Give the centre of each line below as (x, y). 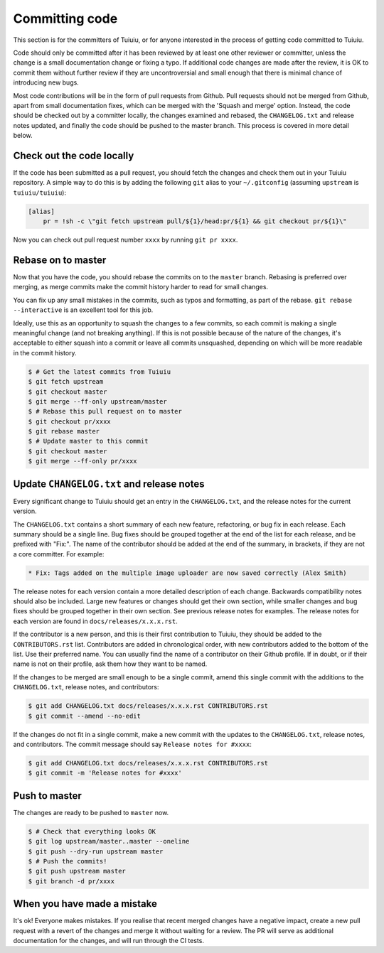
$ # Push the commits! (68, 861)
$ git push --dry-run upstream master (96, 851)
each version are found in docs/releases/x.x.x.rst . (95, 621)
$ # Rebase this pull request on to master (105, 411)
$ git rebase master (64, 431)
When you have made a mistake (85, 904)
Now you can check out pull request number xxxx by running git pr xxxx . (126, 240)
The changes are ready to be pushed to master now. (91, 812)
